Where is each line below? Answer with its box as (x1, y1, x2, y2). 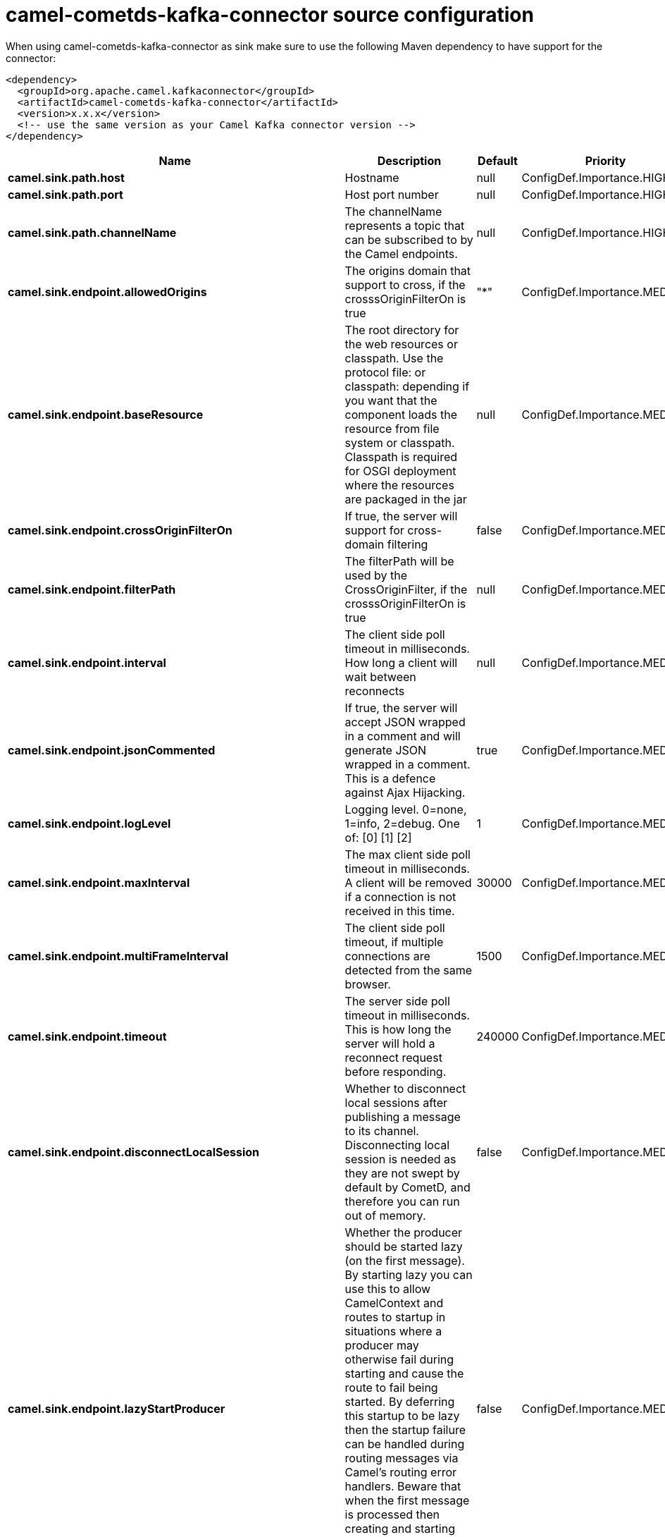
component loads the (344, 407, 458, 422)
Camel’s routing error (344, 1464, 457, 1479)
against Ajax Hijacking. (344, 785, 466, 800)
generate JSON (344, 742, 427, 757)
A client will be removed (344, 875, 472, 890)
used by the (344, 568, 408, 582)
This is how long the (344, 1022, 452, 1036)
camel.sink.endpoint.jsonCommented (8, 742, 216, 757)
